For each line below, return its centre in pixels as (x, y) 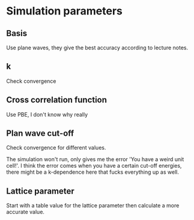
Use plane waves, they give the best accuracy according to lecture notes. (97, 47)
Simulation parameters (65, 11)
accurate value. (26, 212)
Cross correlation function (56, 100)
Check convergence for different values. (56, 148)
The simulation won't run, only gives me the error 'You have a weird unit (95, 159)
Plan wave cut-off (40, 133)
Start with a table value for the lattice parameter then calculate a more (93, 206)
